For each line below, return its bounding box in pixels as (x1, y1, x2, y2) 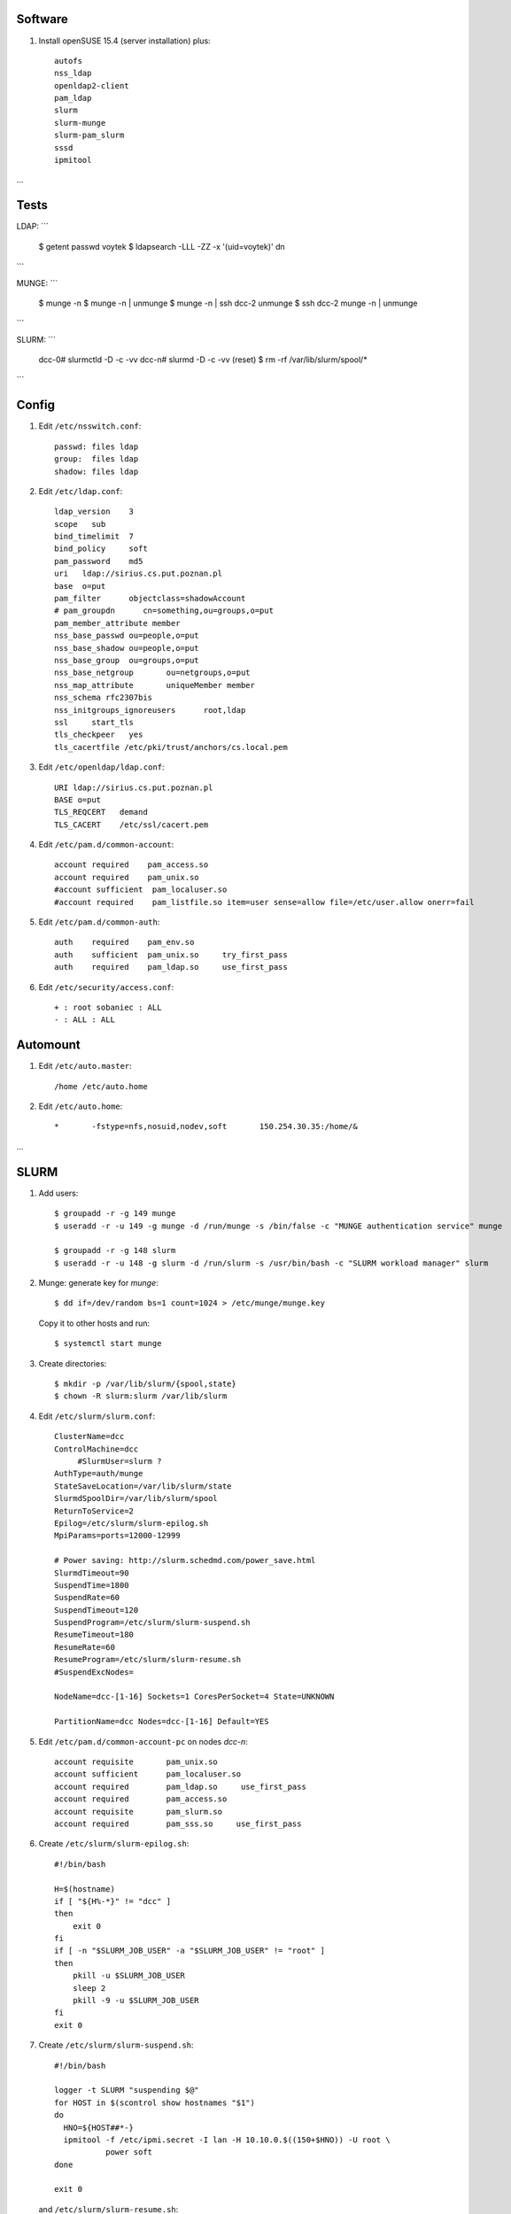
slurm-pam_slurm (54, 130, 125, 141)
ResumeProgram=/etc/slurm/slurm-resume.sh (54, 1654, 242, 1665)
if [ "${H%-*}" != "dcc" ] (54, 1896, 172, 1906)
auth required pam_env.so (54, 937, 195, 948)
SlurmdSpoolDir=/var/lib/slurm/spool (54, 1493, 219, 1504)
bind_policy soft (54, 544, 148, 553)
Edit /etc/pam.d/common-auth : (38, 917, 160, 927)
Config (16, 398, 55, 413)
